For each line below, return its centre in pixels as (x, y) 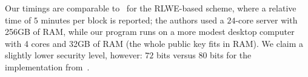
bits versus (176, 55)
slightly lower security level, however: (74, 55)
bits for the (231, 55)
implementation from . (47, 66)
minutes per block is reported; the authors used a (132, 20)
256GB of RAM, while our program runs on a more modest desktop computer (150, 32)
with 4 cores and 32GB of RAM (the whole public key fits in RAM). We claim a (154, 43)
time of (18, 20)
